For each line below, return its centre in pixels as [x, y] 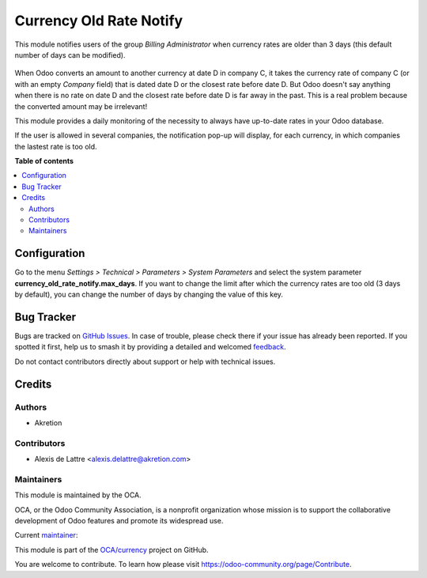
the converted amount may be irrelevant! [81, 106]
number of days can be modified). [70, 55]
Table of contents [44, 161]
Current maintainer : [46, 535]
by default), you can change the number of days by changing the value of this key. [149, 295]
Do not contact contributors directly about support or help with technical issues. [145, 361]
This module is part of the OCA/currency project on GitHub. [111, 550]
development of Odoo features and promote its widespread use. [119, 521]
